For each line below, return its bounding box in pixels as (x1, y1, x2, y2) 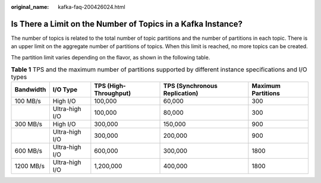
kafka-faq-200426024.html (58, 4, 125, 10)
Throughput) (94, 89, 131, 97)
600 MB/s (14, 147, 43, 155)
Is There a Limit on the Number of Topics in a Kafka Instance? (11, 18, 243, 29)
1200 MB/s (14, 162, 45, 171)
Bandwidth (14, 86, 46, 94)
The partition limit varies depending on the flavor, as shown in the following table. (11, 53, 210, 61)
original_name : (11, 4, 49, 10)
